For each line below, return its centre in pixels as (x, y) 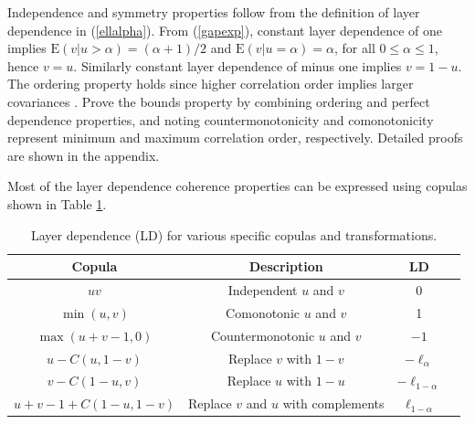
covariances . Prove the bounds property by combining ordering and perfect (219, 101)
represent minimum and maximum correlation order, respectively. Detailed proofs (235, 138)
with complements (333, 403)
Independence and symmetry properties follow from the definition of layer (214, 12)
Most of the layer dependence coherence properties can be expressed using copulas (237, 186)
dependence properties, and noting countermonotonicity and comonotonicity (221, 119)
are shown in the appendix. (84, 155)
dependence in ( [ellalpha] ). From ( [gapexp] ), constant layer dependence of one (225, 30)
